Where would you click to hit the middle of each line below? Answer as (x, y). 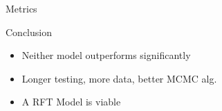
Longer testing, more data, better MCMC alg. (119, 78)
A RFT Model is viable (71, 102)
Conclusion (29, 32)
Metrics (21, 8)
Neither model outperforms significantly (106, 55)
